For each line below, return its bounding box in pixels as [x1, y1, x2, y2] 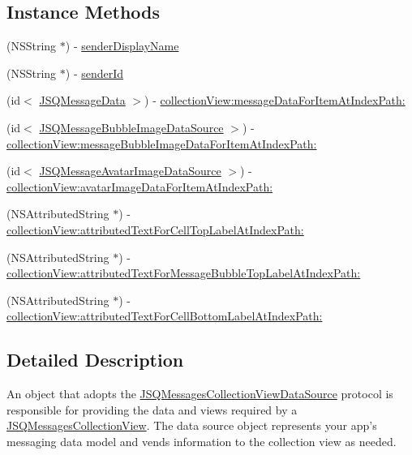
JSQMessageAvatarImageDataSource [39, 162, 221, 179]
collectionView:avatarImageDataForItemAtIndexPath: [6, 178, 273, 195]
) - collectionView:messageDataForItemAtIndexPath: [144, 92, 406, 109]
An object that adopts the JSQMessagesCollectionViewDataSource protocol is [6, 385, 393, 402]
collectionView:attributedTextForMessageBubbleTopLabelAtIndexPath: [6, 264, 361, 281]
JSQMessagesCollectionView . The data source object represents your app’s [6, 417, 377, 434]
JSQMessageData [39, 92, 126, 109]
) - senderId [65, 64, 124, 81]
